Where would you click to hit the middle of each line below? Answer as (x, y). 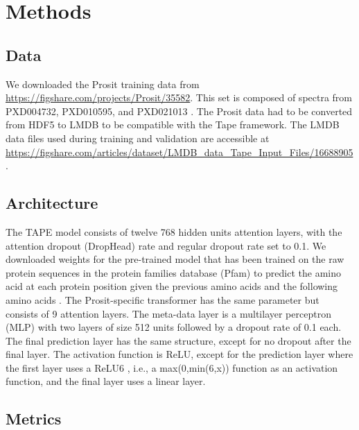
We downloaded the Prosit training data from (103, 84)
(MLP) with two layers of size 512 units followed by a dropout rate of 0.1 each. (174, 327)
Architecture (52, 203)
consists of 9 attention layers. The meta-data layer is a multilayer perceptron (168, 313)
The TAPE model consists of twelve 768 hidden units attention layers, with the (174, 231)
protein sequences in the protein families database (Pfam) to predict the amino (174, 272)
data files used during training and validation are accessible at (138, 138)
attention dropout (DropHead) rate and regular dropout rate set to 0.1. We (166, 245)
